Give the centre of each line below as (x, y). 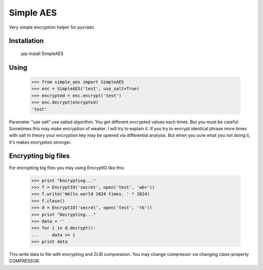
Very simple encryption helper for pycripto (52, 27)
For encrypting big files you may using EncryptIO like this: (67, 168)
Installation (26, 41)
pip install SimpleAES (42, 53)
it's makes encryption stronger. (40, 142)
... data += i (53, 235)
